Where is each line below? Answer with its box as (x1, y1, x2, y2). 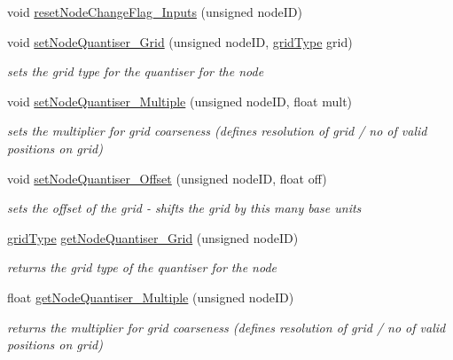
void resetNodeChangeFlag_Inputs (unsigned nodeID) (7, 3, 302, 20)
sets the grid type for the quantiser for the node (7, 62, 264, 81)
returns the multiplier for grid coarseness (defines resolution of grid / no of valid (7, 317, 446, 336)
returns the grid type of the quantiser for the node (7, 258, 277, 277)
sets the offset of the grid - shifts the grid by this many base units (7, 199, 362, 217)
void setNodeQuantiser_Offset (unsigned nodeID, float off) (7, 168, 327, 187)
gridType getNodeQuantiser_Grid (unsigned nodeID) (7, 228, 299, 247)
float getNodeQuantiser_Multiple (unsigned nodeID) (7, 287, 294, 306)
